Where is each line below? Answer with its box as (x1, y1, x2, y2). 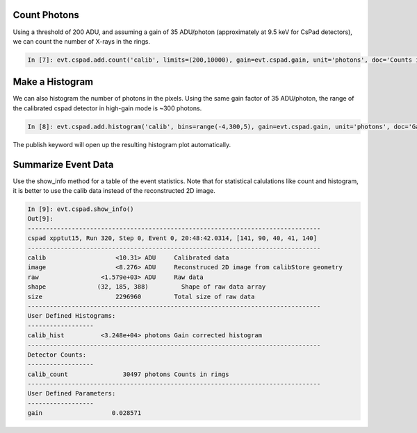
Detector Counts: (27, 350, 87, 359)
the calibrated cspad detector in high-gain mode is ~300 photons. (13, 104, 202, 112)
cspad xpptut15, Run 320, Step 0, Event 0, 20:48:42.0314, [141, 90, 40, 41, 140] (27, 235, 318, 242)
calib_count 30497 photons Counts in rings (27, 370, 229, 378)
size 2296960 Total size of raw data (27, 292, 255, 300)
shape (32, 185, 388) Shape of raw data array (27, 283, 266, 291)
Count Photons (13, 9, 79, 21)
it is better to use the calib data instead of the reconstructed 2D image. (13, 187, 215, 195)
